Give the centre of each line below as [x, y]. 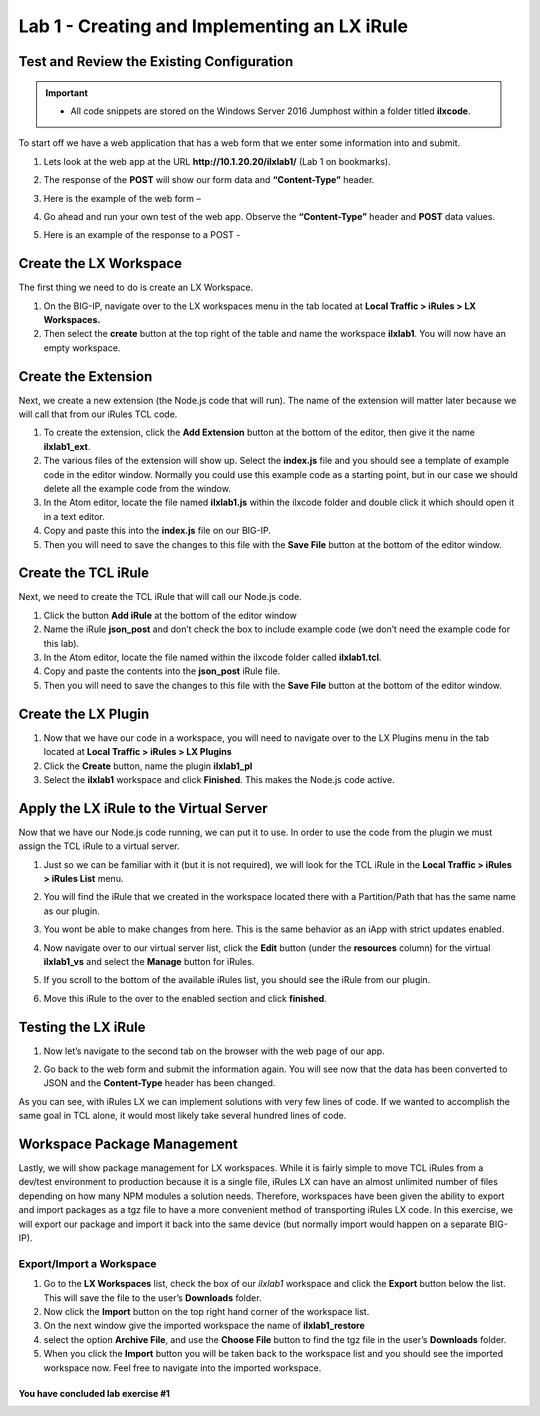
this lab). [61, 643]
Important [67, 92]
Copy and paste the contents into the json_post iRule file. [162, 671]
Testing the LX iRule [82, 1026]
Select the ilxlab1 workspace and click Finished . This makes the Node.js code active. [219, 779]
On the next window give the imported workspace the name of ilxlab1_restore [204, 1326]
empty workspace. [82, 347]
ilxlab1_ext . [67, 446]
